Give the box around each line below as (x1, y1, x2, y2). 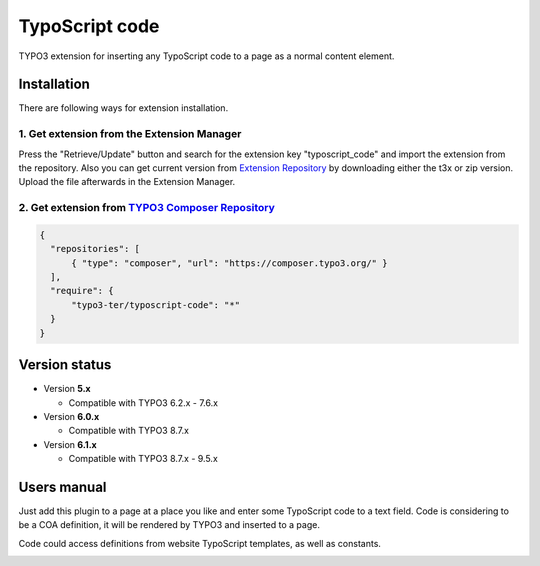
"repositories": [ (50, 243, 140, 255)
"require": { (50, 285, 114, 297)
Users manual (18, 478, 107, 495)
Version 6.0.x (43, 410, 100, 422)
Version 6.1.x (43, 438, 97, 450)
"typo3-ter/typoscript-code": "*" (71, 299, 240, 310)
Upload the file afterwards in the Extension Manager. (18, 176, 236, 188)
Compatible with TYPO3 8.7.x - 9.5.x (68, 453, 219, 465)
